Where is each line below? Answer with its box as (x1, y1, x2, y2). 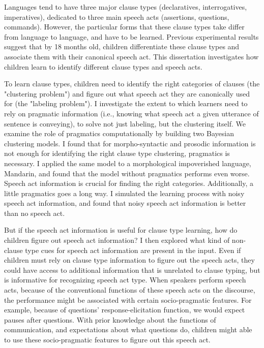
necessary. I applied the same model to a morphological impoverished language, (4, 157, 251, 168)
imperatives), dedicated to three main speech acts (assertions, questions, (4, 11, 229, 22)
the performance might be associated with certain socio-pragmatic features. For (4, 294, 252, 305)
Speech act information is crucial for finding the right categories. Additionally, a (4, 178, 254, 188)
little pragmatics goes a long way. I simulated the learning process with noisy (4, 187, 245, 198)
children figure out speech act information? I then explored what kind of (4, 235, 230, 245)
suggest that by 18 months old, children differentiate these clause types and (4, 41, 240, 52)
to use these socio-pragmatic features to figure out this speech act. (4, 334, 211, 344)
